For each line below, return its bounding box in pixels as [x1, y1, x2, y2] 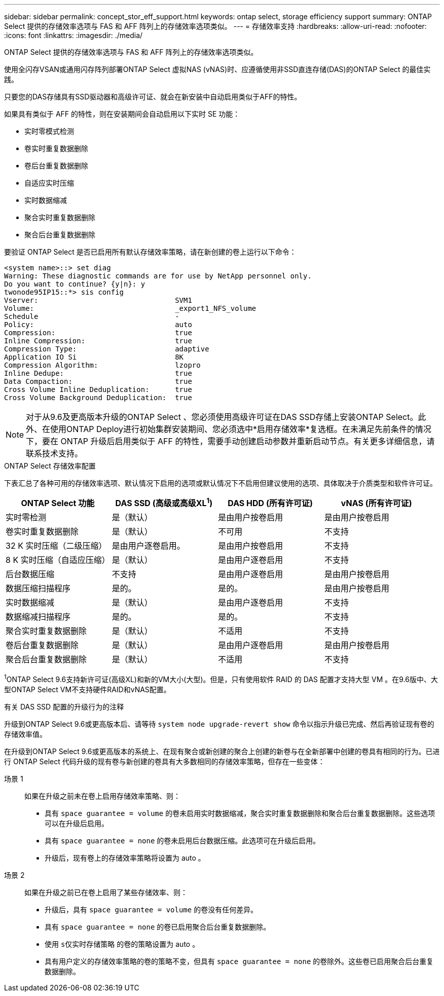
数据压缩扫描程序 [6, 583, 71, 594]
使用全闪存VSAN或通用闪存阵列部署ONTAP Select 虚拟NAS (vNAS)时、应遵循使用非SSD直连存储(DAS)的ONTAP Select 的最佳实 [4, 65, 431, 74]
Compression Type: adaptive [4, 345, 209, 353]
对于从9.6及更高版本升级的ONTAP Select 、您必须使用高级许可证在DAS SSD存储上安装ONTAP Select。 [26, 412, 418, 422]
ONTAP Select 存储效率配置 [4, 461, 96, 470]
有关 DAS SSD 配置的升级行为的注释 [4, 702, 124, 711]
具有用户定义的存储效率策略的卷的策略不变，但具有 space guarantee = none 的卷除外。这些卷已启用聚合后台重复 [45, 956, 434, 966]
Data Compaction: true [4, 377, 192, 385]
